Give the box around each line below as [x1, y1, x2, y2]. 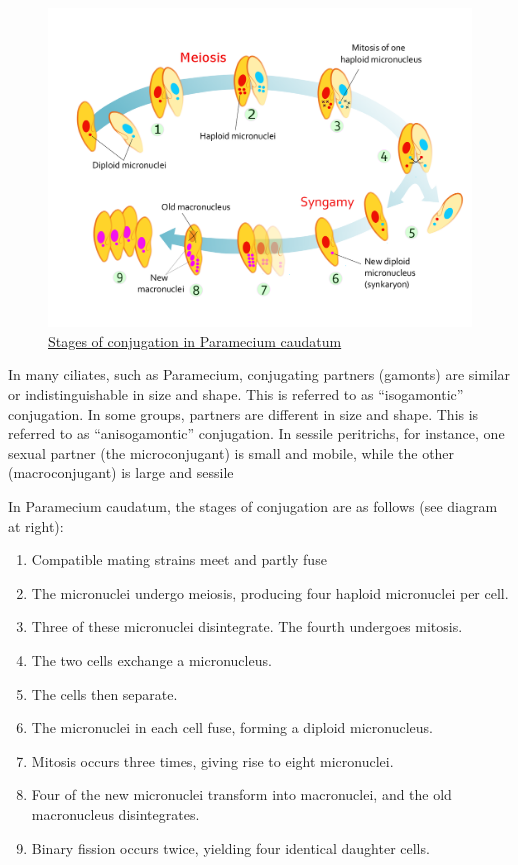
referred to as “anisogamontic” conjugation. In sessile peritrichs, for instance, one [8, 423, 505, 444]
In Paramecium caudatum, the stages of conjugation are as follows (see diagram [8, 495, 498, 516]
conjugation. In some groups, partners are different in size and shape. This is [8, 403, 479, 424]
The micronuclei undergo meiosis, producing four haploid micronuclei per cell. [31, 582, 509, 603]
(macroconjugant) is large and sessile [8, 462, 234, 483]
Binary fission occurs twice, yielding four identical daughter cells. [31, 837, 430, 858]
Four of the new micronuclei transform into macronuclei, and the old [31, 784, 452, 805]
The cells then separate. [31, 683, 178, 704]
